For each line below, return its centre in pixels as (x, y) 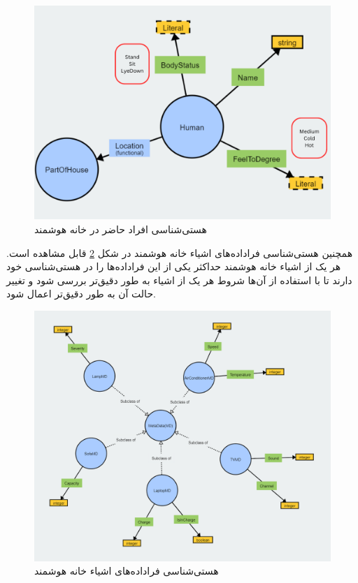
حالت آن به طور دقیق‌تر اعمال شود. (81, 294)
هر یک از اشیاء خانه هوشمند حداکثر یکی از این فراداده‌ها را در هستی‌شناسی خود (174, 266)
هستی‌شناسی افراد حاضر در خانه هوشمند (121, 229)
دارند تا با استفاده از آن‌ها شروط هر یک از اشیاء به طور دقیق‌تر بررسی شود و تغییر (179, 280)
